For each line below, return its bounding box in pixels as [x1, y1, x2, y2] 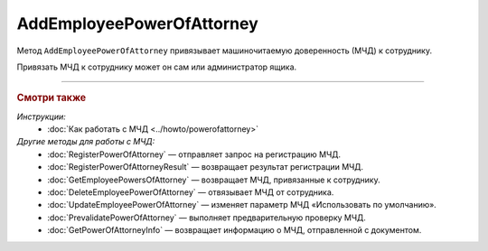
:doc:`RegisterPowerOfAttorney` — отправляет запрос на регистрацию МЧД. [47, 149, 341, 160]
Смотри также [16, 91, 87, 104]
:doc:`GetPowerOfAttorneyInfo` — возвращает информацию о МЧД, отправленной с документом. [47, 225, 422, 236]
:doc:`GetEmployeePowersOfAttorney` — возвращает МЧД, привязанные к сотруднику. [47, 174, 380, 185]
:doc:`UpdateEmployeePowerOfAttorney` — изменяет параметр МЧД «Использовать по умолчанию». [47, 200, 437, 210]
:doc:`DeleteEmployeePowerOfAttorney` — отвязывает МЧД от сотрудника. [47, 186, 334, 198]
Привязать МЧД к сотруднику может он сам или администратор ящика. [16, 61, 297, 72]
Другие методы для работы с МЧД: [16, 136, 155, 147]
